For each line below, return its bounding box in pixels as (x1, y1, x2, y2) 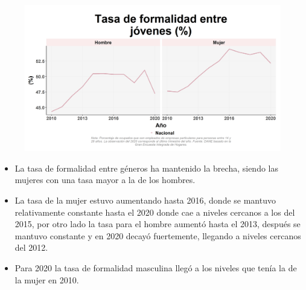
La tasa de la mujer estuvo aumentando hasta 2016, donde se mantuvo (14, 194, 276, 206)
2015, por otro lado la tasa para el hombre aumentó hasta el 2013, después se (14, 217, 301, 230)
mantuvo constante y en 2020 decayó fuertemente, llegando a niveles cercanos (14, 229, 301, 242)
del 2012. (14, 241, 48, 254)
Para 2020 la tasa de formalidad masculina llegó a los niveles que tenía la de (14, 261, 297, 274)
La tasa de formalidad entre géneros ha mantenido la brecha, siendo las (14, 161, 278, 174)
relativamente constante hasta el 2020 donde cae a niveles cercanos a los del (14, 205, 295, 218)
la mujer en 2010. (14, 273, 79, 286)
